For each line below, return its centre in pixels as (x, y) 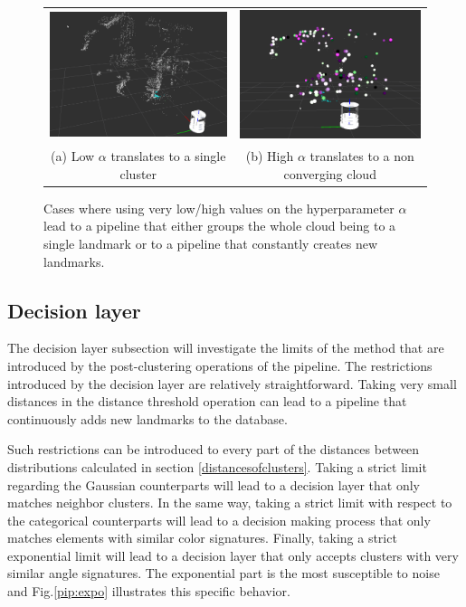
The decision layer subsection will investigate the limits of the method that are (226, 348)
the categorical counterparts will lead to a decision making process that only (219, 520)
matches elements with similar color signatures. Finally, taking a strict (202, 538)
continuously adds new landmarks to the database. (147, 418)
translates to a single (168, 156)
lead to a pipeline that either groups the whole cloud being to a (220, 226)
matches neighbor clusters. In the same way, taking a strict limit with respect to (230, 503)
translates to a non (362, 156)
